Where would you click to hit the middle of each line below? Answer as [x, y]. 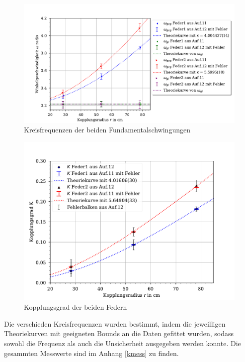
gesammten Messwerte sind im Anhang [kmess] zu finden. [91, 353]
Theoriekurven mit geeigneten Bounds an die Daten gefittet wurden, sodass [119, 333]
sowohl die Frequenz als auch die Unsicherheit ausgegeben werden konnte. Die [122, 343]
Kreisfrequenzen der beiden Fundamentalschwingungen [107, 130]
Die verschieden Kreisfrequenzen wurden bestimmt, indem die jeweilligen [115, 323]
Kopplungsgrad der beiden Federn [76, 307]
